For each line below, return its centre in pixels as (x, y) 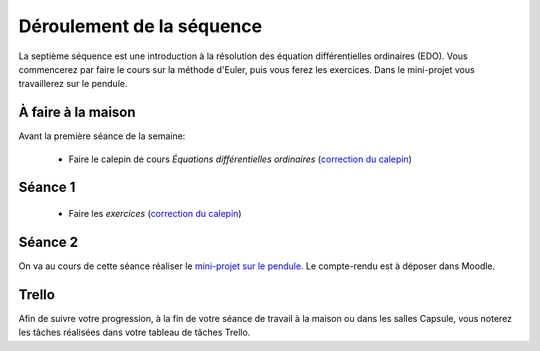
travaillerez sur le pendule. (73, 84)
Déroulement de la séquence (140, 26)
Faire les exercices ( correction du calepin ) (155, 214)
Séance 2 (48, 241)
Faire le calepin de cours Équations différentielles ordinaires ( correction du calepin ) (240, 159)
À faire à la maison (77, 112)
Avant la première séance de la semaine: (102, 136)
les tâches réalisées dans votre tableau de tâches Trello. (134, 332)
